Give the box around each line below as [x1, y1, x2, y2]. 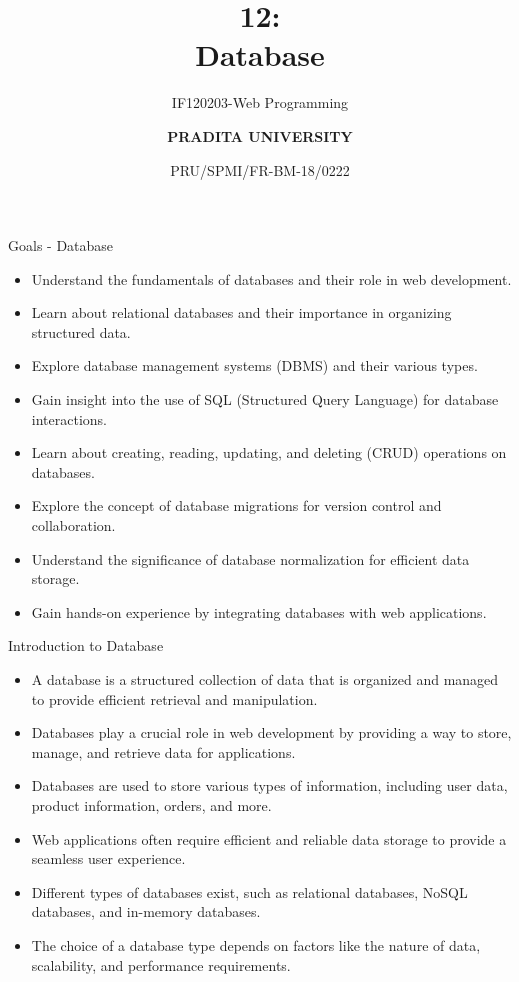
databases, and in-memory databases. [31, 901, 261, 922]
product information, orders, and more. [31, 794, 272, 815]
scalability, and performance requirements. [31, 954, 291, 975]
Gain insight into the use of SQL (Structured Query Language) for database [31, 389, 499, 410]
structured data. [31, 321, 131, 342]
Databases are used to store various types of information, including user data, [31, 775, 508, 796]
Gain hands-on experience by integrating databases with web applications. [31, 601, 487, 622]
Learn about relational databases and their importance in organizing [31, 302, 452, 323]
